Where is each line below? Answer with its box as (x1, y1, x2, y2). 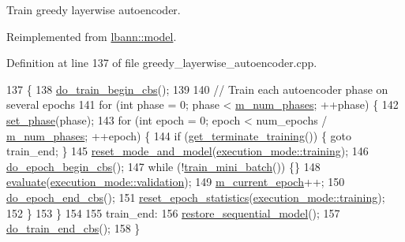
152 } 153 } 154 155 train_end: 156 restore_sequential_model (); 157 (6, 204, 340, 221)
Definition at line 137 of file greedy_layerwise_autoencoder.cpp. (6, 54, 317, 71)
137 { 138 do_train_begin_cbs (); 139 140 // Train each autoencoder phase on (6, 80, 388, 97)
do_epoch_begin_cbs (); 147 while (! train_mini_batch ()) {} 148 (6, 158, 321, 174)
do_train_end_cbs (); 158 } (6, 220, 141, 236)
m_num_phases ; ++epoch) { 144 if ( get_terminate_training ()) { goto (6, 127, 352, 143)
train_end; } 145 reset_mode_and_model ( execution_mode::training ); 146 (6, 143, 369, 159)
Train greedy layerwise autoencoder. (6, 2, 181, 17)
